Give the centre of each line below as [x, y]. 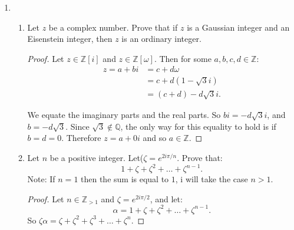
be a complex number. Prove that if [113, 27]
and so [155, 138]
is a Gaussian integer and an [238, 27]
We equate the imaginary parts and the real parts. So [124, 115]
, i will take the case [212, 179]
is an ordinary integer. [161, 39]
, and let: [166, 198]
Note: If [41, 179]
